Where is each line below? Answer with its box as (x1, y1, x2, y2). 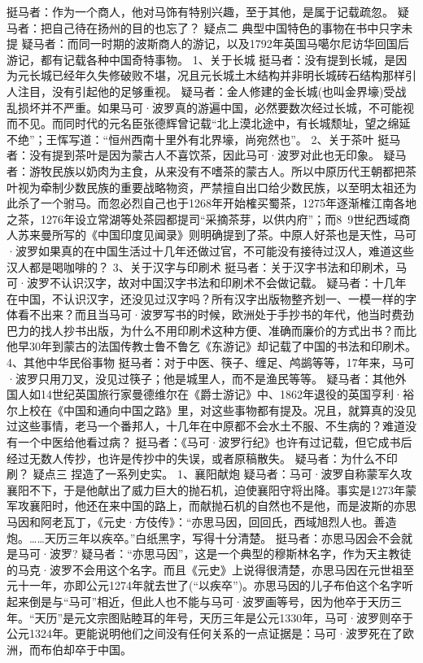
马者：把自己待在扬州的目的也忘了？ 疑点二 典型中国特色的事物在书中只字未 (7, 19, 413, 36)
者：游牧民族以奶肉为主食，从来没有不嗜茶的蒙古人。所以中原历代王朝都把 (7, 162, 405, 179)
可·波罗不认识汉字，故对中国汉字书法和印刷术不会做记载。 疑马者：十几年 (7, 274, 407, 291)
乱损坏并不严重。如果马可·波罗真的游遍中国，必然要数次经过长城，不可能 (7, 98, 403, 116)
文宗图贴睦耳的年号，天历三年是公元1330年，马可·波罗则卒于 (85, 608, 414, 626)
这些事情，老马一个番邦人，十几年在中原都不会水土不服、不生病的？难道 (17, 417, 405, 434)
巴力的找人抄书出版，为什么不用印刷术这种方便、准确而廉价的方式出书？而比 (7, 321, 416, 338)
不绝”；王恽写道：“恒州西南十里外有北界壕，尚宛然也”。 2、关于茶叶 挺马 (7, 130, 401, 147)
